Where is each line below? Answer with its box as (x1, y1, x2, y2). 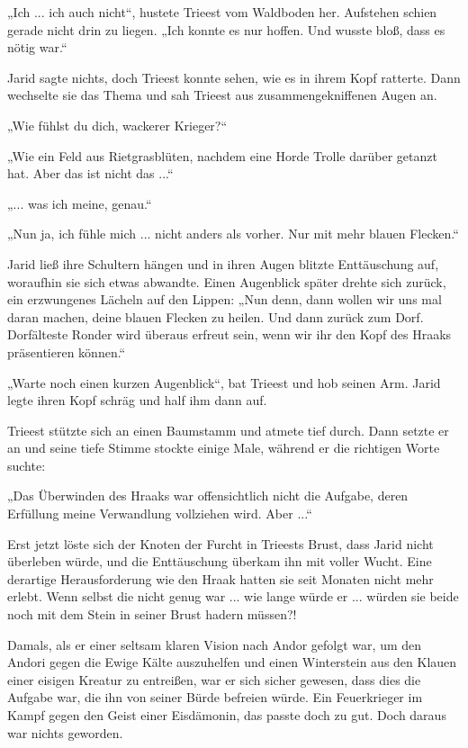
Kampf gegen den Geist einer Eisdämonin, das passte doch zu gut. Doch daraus (7, 706, 446, 724)
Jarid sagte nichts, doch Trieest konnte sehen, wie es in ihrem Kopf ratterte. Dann (7, 68, 461, 86)
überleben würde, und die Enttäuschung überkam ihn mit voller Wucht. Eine (7, 552, 432, 571)
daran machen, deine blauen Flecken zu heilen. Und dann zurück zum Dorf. (7, 307, 424, 326)
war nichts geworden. (7, 723, 123, 742)
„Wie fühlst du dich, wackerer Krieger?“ (7, 115, 228, 134)
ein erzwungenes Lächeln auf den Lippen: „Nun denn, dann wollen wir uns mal (7, 290, 442, 309)
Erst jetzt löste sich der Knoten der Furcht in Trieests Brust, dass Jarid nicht (7, 534, 434, 553)
